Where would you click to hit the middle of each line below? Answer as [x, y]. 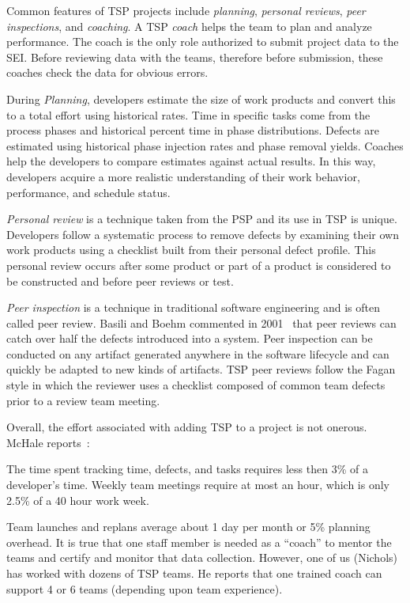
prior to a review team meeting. [83, 400]
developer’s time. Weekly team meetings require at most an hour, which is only [198, 485]
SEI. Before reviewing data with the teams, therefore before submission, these [195, 57]
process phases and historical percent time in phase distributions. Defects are [193, 130]
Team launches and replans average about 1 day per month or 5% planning [188, 527]
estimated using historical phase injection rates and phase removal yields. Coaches [205, 145]
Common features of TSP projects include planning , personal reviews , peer [186, 10]
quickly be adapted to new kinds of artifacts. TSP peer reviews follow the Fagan [201, 369]
